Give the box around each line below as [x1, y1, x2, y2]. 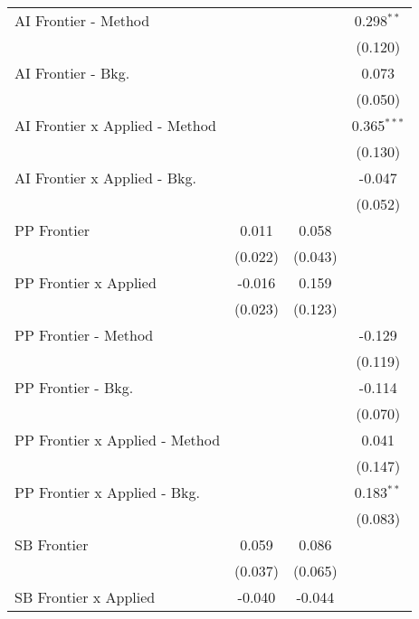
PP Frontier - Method [14, 324, 154, 345]
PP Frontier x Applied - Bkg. [14, 482, 201, 502]
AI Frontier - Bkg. [14, 62, 130, 83]
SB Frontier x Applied [14, 586, 156, 607]
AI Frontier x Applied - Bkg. [14, 167, 196, 188]
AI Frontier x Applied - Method [14, 115, 217, 136]
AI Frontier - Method [14, 10, 150, 31]
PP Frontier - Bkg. [14, 377, 134, 398]
